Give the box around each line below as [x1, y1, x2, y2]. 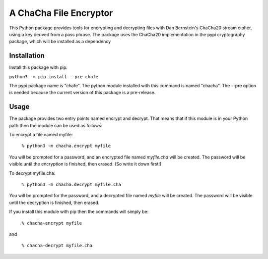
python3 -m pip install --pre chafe [9, 74, 99, 79]
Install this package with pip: [9, 64, 68, 70]
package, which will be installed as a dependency [9, 39, 111, 45]
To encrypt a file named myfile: [9, 132, 73, 138]
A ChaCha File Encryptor [9, 7, 113, 18]
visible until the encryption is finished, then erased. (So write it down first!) [9, 161, 162, 167]
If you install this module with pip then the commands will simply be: [9, 208, 149, 215]
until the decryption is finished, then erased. [9, 200, 100, 206]
